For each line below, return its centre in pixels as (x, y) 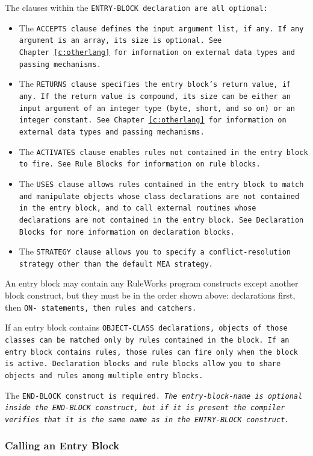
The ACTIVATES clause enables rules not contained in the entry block (163, 151)
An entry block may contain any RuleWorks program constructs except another (152, 283)
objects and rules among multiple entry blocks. (104, 375)
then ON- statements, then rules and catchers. (101, 307)
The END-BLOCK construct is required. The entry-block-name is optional (154, 395)
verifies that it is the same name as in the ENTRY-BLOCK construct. (147, 420)
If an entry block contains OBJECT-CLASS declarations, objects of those (146, 327)
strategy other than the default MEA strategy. (116, 264)
